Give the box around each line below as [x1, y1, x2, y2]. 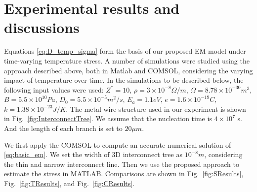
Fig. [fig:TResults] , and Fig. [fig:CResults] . [4, 178, 135, 189]
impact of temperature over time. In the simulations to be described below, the [4, 75, 244, 85]
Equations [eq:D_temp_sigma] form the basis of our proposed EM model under [4, 46, 246, 56]
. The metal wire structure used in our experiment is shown [66, 103, 246, 114]
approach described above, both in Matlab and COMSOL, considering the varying [4, 65, 253, 75]
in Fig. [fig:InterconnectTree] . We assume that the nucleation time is [4, 113, 212, 124]
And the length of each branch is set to [4, 123, 123, 133]
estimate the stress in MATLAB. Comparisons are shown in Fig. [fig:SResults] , [4, 168, 244, 179]
